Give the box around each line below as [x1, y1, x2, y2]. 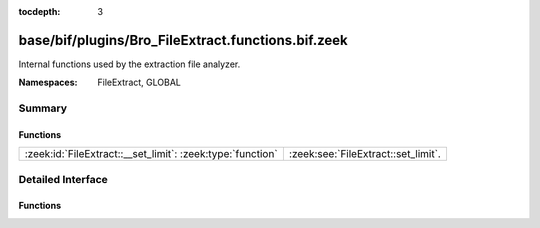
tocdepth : [18, 6, 61, 17]
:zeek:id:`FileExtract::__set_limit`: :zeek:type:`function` [24, 147, 279, 161]
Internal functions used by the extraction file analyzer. [18, 58, 241, 70]
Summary [18, 101, 68, 115]
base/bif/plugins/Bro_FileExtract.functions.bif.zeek [18, 31, 349, 49]
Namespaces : [18, 76, 78, 89]
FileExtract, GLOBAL [97, 76, 182, 89]
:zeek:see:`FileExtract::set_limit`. [288, 147, 442, 161]
